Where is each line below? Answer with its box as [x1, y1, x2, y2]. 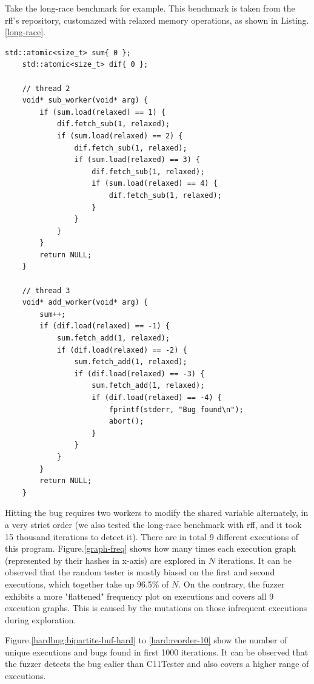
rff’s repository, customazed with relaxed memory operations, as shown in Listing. [5, 13, 309, 26]
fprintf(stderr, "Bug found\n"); [109, 405, 244, 414]
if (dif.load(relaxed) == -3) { [74, 369, 205, 378]
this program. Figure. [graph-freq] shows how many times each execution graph [5, 542, 296, 555]
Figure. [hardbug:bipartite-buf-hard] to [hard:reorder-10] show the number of [5, 634, 287, 646]
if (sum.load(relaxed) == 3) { [74, 155, 201, 164]
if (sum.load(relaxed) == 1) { [39, 107, 165, 117]
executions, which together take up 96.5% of [5, 577, 169, 590]
